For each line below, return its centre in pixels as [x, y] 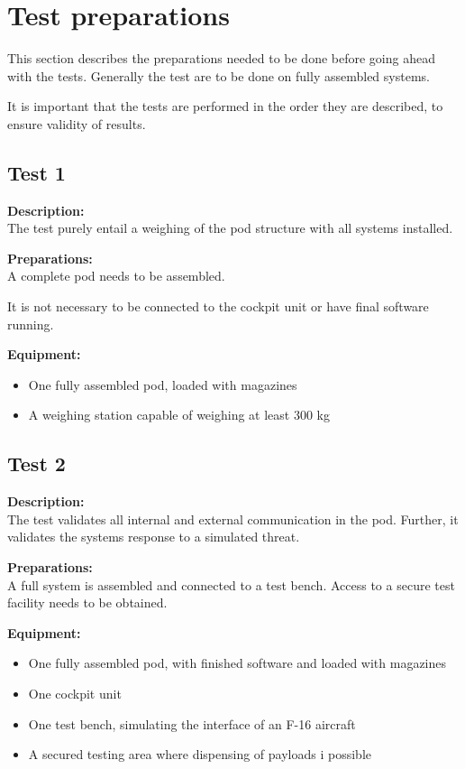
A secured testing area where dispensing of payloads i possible [200, 754]
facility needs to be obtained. [87, 602]
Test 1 [36, 172]
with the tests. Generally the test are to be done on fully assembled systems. [219, 75]
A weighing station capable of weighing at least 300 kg [179, 415]
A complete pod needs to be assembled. [116, 276]
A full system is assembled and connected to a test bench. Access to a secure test [231, 584]
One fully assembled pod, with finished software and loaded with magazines [237, 663]
